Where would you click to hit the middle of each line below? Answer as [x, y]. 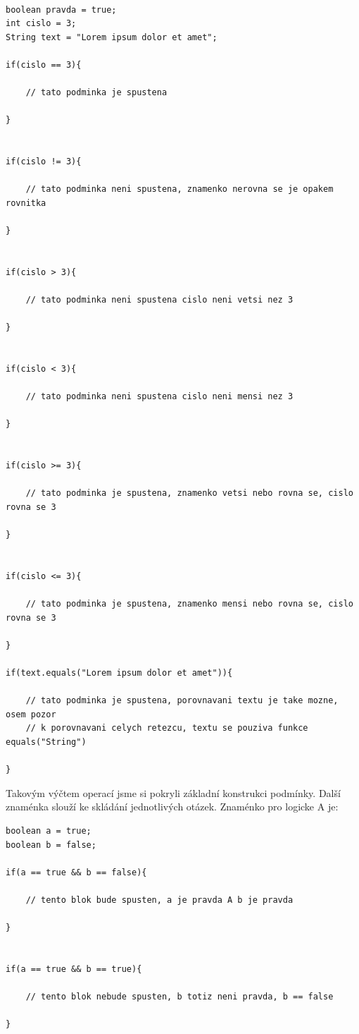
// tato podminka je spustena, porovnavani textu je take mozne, [182, 701]
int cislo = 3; [41, 24]
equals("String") [46, 742]
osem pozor [31, 714]
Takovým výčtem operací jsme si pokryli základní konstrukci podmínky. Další [173, 792]
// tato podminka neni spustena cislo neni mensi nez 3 [159, 397]
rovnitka [26, 203]
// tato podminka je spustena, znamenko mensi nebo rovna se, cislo [189, 604]
